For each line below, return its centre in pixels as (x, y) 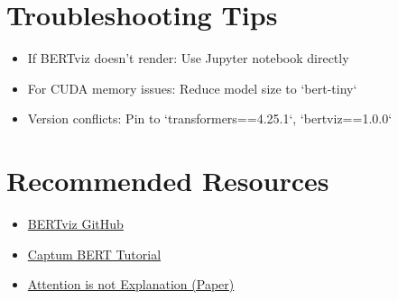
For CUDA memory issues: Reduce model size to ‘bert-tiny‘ (192, 88)
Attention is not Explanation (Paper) (131, 284)
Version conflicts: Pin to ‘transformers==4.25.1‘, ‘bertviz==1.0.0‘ (210, 118)
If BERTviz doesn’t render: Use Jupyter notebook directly (188, 58)
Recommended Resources (168, 181)
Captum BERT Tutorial (94, 254)
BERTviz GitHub (75, 224)
